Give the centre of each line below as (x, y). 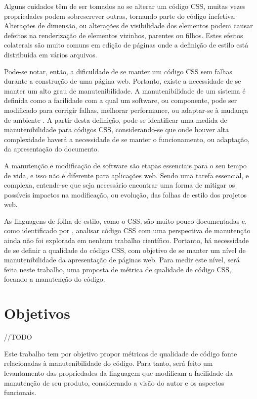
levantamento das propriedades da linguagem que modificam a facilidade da (119, 373)
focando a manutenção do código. (55, 279)
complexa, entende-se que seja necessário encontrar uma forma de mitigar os (120, 185)
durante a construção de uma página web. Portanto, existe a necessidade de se (123, 81)
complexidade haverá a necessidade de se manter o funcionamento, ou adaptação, (127, 139)
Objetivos (37, 313)
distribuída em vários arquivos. (51, 54)
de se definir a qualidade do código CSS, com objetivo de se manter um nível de (125, 250)
